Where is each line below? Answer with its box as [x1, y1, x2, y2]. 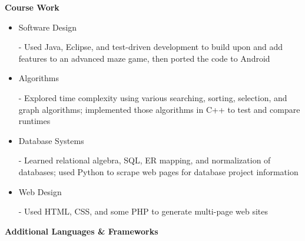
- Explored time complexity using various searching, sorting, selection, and [18, 91, 287, 103]
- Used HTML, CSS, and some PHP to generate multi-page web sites [18, 205, 268, 217]
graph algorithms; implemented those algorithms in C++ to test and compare [18, 103, 300, 115]
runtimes [18, 115, 51, 127]
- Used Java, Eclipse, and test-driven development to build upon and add [18, 41, 283, 53]
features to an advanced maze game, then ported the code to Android [18, 52, 270, 64]
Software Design [18, 21, 77, 33]
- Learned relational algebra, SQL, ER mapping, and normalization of [18, 154, 271, 166]
